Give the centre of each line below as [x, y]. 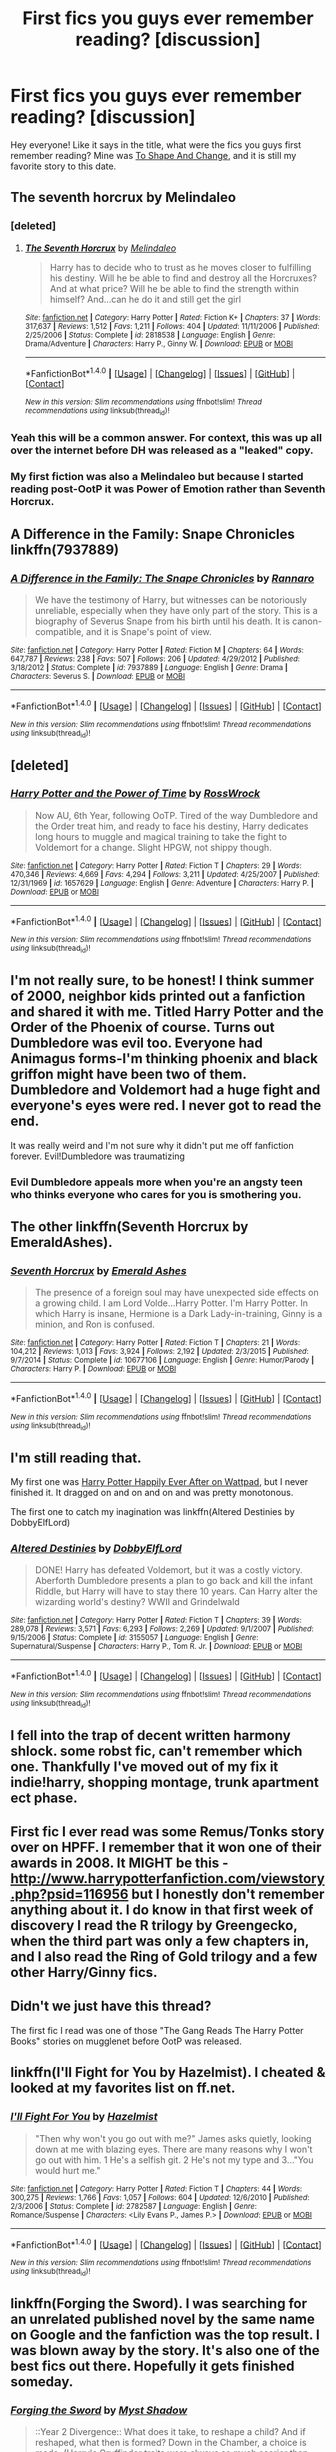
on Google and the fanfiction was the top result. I [165, 2334]
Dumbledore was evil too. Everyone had [136, 1043]
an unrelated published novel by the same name [162, 2318]
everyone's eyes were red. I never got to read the [166, 1105]
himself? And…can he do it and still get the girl [145, 299]
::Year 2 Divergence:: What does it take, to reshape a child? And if [170, 2432]
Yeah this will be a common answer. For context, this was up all [166, 437]
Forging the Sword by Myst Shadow [99, 2410]
